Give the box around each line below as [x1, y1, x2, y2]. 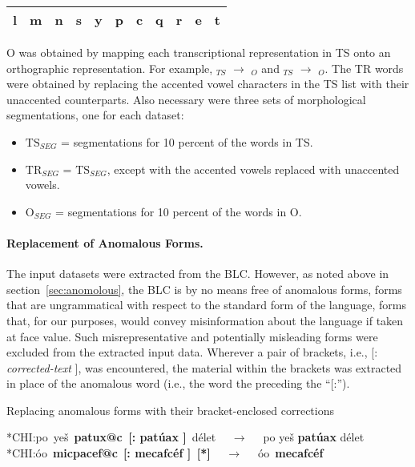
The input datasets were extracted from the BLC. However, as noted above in [6, 265, 389, 282]
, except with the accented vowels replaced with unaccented [107, 160, 400, 177]
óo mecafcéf [257, 445, 324, 461]
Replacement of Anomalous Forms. [6, 234, 203, 251]
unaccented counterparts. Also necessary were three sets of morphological [6, 91, 366, 107]
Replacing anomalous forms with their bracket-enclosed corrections [6, 401, 335, 418]
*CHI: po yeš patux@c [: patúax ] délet [6, 429, 216, 445]
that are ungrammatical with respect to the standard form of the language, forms [6, 296, 407, 313]
